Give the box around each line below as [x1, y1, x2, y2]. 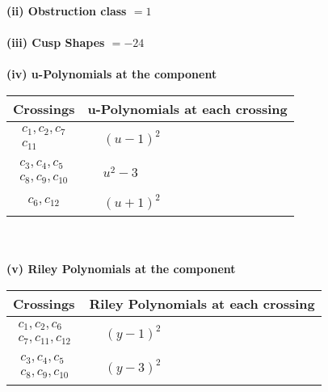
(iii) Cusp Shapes [6, 34, 105, 51]
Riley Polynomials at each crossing [89, 294, 315, 314]
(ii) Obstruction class [6, 2, 127, 19]
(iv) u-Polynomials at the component [6, 65, 217, 82]
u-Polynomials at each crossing [87, 99, 288, 118]
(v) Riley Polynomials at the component [6, 260, 236, 277]
